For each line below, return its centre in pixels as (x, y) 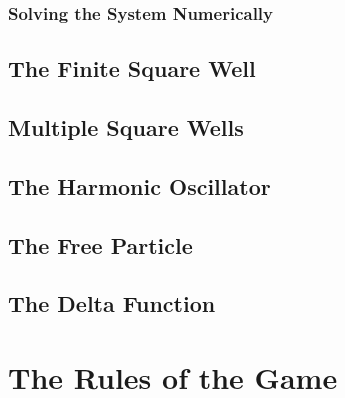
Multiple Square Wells (126, 127)
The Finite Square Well (132, 68)
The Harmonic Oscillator (139, 185)
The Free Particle (100, 244)
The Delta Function (112, 303)
